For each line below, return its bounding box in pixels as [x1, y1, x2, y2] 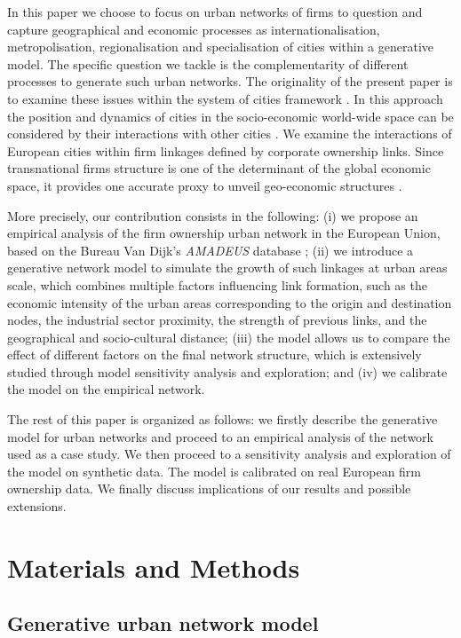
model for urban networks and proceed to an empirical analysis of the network [7, 427, 433, 445]
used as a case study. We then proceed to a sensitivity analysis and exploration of [7, 445, 451, 463]
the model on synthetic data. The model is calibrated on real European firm [7, 461, 422, 480]
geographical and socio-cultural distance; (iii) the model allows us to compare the [7, 327, 450, 346]
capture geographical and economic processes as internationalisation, [7, 20, 380, 38]
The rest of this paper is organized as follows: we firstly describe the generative [7, 410, 438, 429]
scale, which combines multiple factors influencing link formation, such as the [7, 275, 427, 294]
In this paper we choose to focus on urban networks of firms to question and [7, 3, 423, 20]
